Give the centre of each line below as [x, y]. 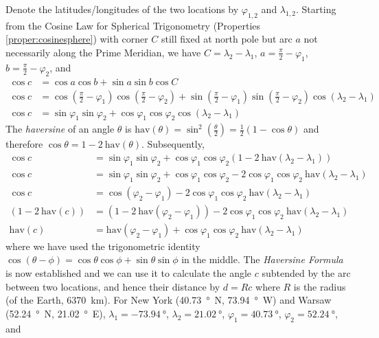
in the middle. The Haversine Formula [262, 259]
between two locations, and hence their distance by [113, 286]
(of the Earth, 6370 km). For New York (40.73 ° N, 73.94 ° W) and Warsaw [169, 300]
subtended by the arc [306, 273]
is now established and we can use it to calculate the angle [129, 273]
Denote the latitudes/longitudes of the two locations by [122, 9]
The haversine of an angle [60, 129]
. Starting [316, 9]
